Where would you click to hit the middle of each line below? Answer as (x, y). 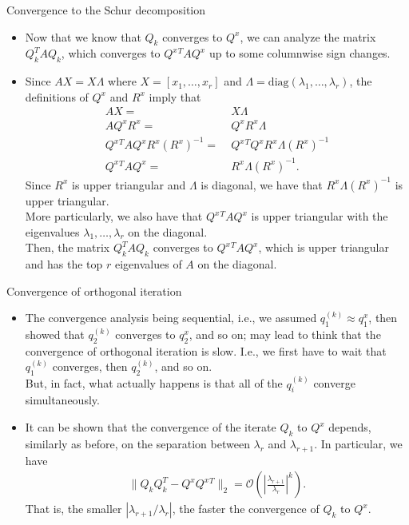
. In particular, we (358, 443)
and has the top (64, 264)
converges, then (90, 366)
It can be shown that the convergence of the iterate (151, 427)
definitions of (57, 96)
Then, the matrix (68, 247)
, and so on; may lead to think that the (285, 334)
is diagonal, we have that (262, 184)
